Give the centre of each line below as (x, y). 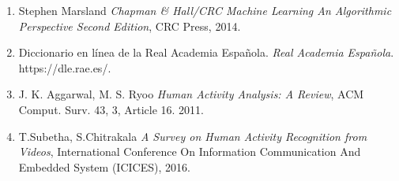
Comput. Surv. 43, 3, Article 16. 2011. (111, 109)
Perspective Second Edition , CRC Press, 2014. (130, 26)
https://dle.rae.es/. (65, 67)
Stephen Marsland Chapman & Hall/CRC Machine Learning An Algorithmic (205, 10)
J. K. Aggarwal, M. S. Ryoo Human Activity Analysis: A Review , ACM (191, 94)
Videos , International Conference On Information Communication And (190, 151)
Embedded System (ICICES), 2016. (104, 166)
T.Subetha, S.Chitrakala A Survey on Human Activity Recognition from (193, 136)
